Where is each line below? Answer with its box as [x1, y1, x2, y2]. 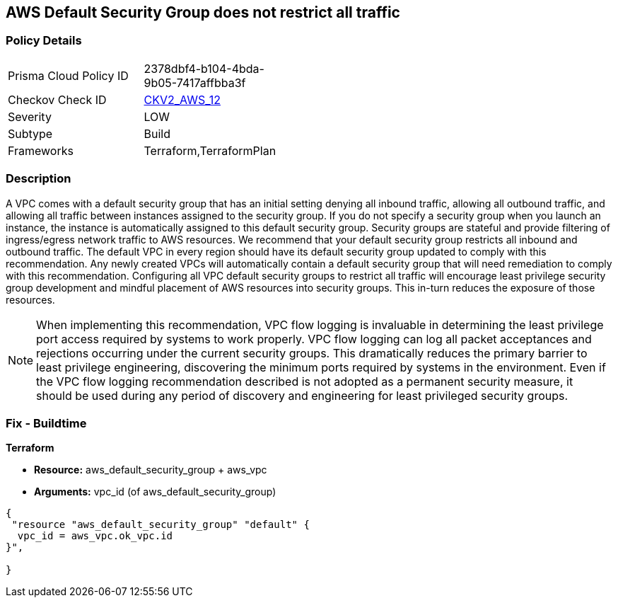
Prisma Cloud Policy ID [8, 68, 129, 83]
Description [6, 171, 71, 186]
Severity [8, 109, 52, 124]
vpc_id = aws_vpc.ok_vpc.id [17, 530, 173, 542]
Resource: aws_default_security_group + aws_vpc [34, 464, 267, 476]
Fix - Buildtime [6, 415, 87, 430]
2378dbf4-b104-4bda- [144, 61, 264, 76]
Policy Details [6, 33, 82, 48]
